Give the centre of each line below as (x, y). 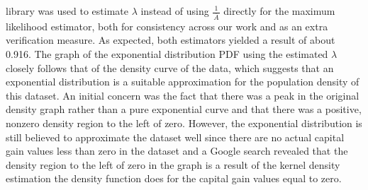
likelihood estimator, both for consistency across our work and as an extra (167, 26)
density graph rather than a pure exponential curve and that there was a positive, (184, 109)
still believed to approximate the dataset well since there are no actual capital (175, 137)
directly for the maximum (279, 11)
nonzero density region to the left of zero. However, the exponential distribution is (184, 123)
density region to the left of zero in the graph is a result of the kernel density (173, 164)
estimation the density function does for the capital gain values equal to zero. (174, 178)
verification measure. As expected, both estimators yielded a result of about (171, 40)
